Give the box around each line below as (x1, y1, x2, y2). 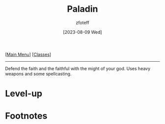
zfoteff (76, 20, 89, 25)
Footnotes (5, 110, 48, 122)
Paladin (67, 3, 98, 15)
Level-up (5, 88, 43, 99)
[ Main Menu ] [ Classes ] (5, 51, 52, 57)
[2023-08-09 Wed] (63, 29, 102, 35)
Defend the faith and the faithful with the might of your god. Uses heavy (5, 65, 151, 72)
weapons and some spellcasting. (5, 71, 72, 76)
